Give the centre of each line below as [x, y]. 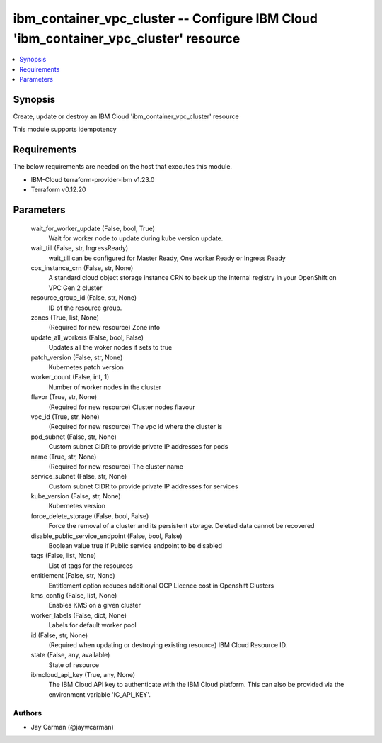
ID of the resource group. [85, 308]
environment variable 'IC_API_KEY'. [100, 694]
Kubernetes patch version [86, 367]
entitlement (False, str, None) [73, 576]
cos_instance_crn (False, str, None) [82, 268]
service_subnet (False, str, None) [79, 476]
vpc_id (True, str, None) [65, 417]
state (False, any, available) [70, 655]
